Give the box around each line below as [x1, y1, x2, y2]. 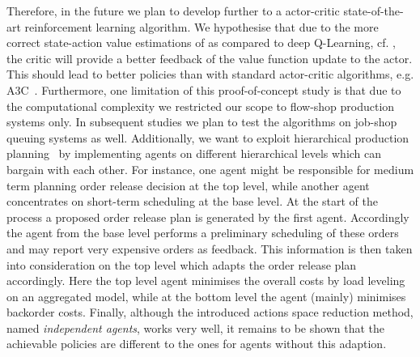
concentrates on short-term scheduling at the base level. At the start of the [6, 193, 378, 210]
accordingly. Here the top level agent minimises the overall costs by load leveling [6, 272, 405, 289]
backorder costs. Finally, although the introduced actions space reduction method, [6, 304, 414, 321]
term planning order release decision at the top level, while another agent [6, 176, 370, 193]
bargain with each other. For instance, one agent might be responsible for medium [6, 160, 414, 177]
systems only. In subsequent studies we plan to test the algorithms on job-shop [6, 113, 397, 130]
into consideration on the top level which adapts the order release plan [6, 256, 357, 273]
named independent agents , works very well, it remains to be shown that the [6, 319, 384, 336]
